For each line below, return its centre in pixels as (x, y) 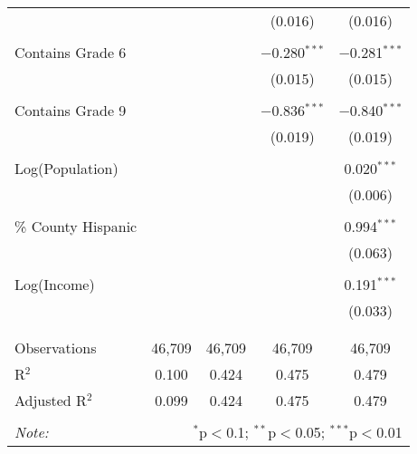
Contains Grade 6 (71, 52)
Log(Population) (66, 168)
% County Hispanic (76, 226)
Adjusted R (51, 400)
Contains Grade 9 (71, 110)
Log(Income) (55, 284)
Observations (56, 348)
